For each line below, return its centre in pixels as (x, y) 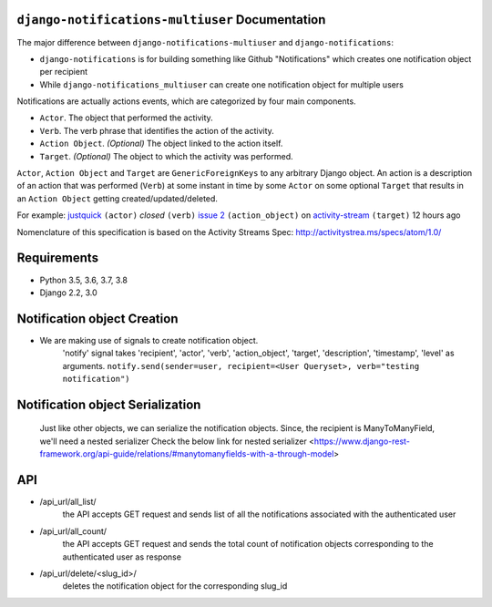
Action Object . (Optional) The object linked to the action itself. (161, 144)
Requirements (58, 258)
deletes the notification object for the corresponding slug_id (175, 586)
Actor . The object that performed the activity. (126, 118)
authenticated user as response (122, 557)
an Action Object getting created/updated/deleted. (118, 198)
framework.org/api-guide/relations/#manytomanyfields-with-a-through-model (187, 454)
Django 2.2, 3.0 (68, 293)
